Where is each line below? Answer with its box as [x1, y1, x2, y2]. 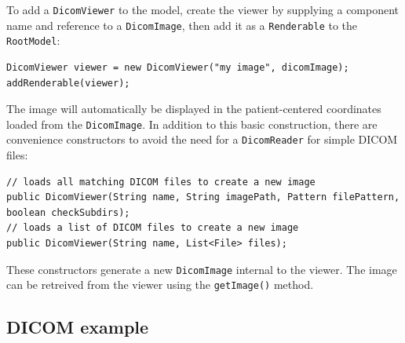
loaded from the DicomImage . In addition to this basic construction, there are [6, 115, 378, 132]
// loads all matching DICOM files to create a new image [6, 176, 316, 188]
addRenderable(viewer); [6, 77, 130, 89]
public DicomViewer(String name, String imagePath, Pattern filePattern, [6, 192, 400, 203]
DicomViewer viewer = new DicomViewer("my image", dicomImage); [6, 61, 349, 73]
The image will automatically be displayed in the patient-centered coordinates [6, 100, 381, 117]
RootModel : [6, 32, 60, 49]
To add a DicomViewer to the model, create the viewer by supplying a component [6, 2, 400, 17]
